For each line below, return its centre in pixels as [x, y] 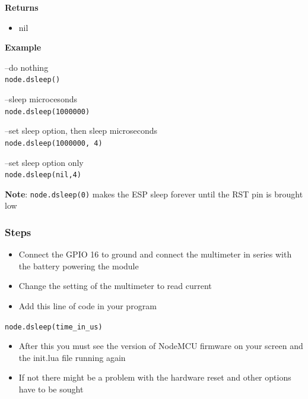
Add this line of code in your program [88, 306]
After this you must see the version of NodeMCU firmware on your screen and [161, 346]
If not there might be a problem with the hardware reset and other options [155, 377]
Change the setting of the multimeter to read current [115, 286]
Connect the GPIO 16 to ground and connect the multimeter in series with [155, 254]
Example [23, 47]
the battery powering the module [79, 266]
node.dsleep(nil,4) [43, 175]
